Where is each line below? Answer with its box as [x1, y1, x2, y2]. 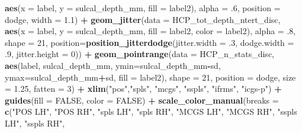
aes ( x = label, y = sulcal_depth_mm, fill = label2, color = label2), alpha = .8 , [5, 25, 296, 37]
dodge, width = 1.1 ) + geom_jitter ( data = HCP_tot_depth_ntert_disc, [5, 13, 281, 25]
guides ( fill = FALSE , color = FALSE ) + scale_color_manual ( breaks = [5, 94, 279, 106]
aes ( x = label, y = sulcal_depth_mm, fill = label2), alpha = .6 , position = [5, 2, 281, 14]
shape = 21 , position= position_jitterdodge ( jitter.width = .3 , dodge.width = [5, 36, 294, 48]
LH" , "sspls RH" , [5, 117, 65, 129]
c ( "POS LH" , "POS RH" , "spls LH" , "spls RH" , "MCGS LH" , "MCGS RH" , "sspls [5, 105, 297, 118]
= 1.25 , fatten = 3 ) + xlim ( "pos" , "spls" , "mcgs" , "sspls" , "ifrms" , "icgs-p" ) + [5, 82, 282, 95]
